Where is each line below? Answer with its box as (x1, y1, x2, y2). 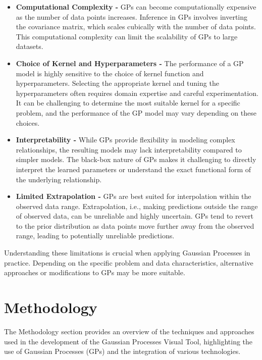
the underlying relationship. (16, 174, 102, 184)
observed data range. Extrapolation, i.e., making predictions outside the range (16, 200, 258, 211)
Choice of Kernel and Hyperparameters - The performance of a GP (16, 58, 244, 68)
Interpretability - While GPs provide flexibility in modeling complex (16, 134, 235, 145)
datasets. (16, 41, 43, 52)
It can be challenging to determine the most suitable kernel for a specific (16, 97, 240, 108)
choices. (16, 117, 40, 128)
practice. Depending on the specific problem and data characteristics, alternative (4, 257, 253, 268)
